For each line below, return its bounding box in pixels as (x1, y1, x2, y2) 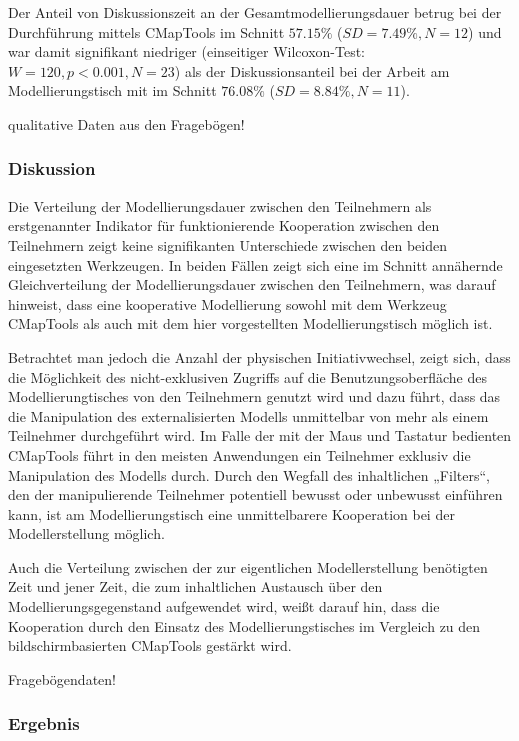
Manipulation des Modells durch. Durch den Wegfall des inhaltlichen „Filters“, (8, 464, 490, 485)
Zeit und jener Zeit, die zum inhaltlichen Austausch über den (8, 576, 383, 597)
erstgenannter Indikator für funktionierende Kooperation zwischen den (8, 215, 440, 236)
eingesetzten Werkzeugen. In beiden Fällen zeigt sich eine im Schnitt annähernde (8, 254, 503, 275)
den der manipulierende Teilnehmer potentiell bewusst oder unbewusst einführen (8, 484, 503, 505)
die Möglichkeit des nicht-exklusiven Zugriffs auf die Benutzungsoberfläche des (8, 366, 487, 387)
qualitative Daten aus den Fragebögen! (8, 113, 245, 134)
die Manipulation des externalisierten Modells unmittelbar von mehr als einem (8, 405, 489, 426)
